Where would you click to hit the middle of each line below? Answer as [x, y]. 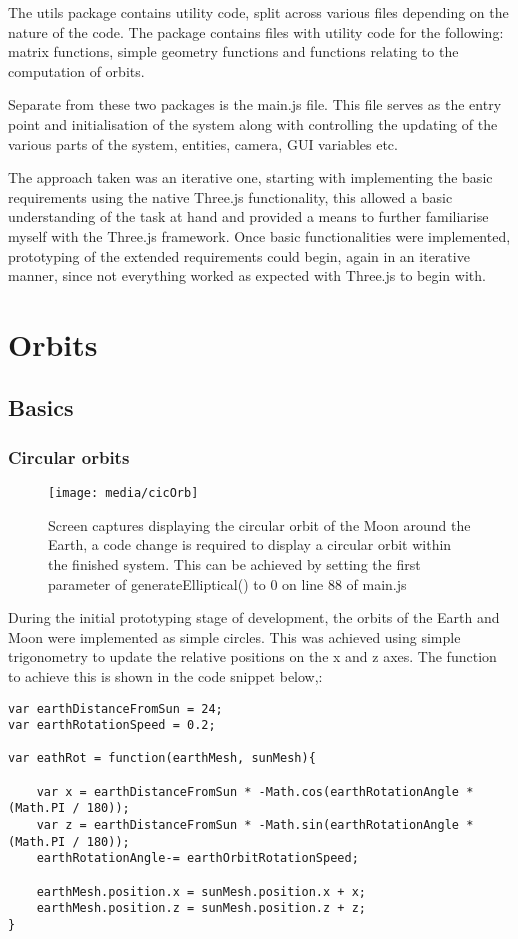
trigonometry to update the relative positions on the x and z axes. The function [252, 656]
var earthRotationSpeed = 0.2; [112, 725]
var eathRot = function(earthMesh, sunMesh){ [162, 758]
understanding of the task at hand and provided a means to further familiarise [248, 216]
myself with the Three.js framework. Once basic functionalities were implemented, [259, 235]
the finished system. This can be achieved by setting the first [234, 563]
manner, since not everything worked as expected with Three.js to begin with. [247, 275]
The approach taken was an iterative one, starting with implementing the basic [250, 177]
